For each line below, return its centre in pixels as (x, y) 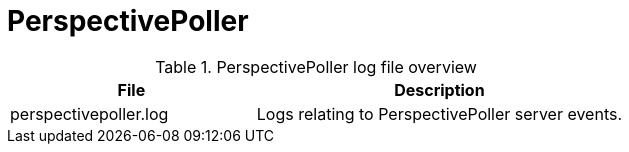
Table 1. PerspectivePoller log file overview (316, 66)
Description (439, 89)
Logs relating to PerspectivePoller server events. (439, 113)
